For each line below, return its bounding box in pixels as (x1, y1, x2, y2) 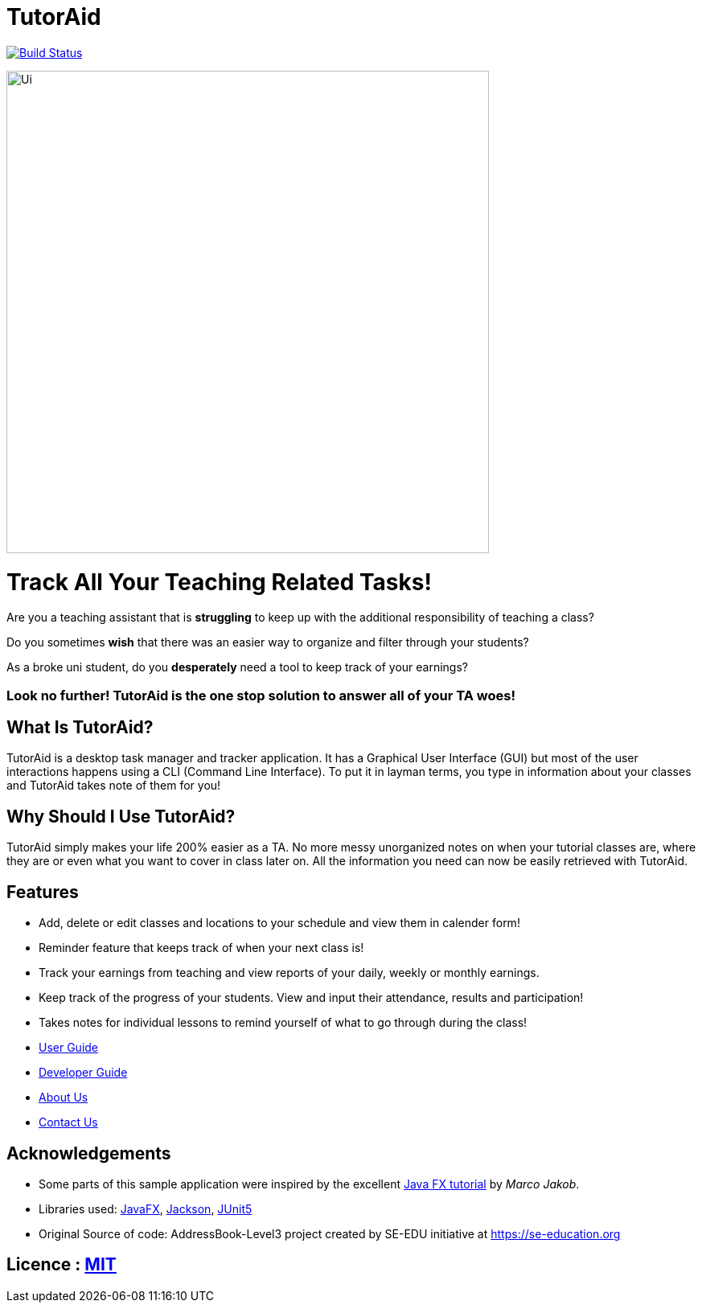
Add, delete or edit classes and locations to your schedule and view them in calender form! (39, 916, 520, 930)
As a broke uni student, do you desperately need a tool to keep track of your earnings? (6, 660, 468, 675)
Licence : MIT (6, 1254, 117, 1275)
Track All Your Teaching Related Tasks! (6, 568, 432, 596)
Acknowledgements (6, 1143, 171, 1163)
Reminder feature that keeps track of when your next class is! (39, 941, 364, 955)
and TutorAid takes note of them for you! (6, 778, 221, 793)
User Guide (39, 1040, 99, 1055)
